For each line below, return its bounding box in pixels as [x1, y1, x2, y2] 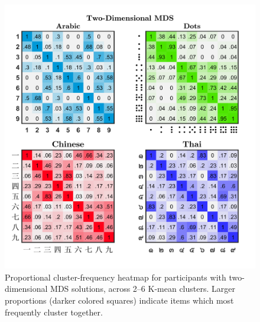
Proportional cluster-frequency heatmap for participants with [5, 271, 226, 283]
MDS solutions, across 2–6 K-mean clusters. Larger [50, 282, 235, 295]
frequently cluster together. [5, 305, 103, 318]
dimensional [5, 282, 48, 295]
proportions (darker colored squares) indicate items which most [5, 294, 234, 307]
